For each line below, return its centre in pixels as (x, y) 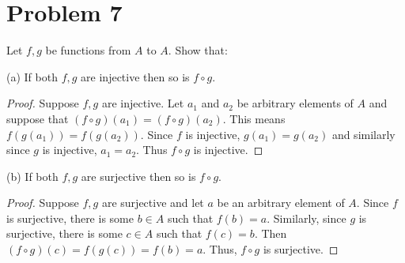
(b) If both (32, 176)
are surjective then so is (138, 176)
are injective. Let (143, 103)
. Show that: (198, 50)
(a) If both (32, 76)
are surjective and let (153, 203)
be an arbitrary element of (281, 203)
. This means (254, 118)
